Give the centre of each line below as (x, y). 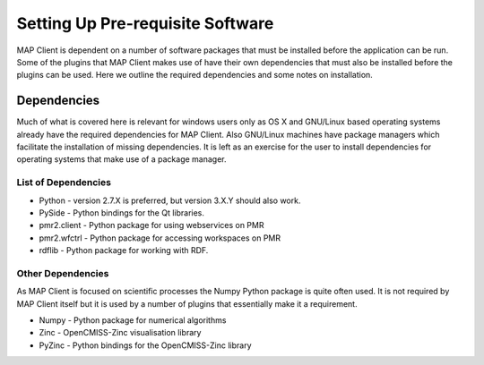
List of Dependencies (64, 182)
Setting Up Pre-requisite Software (145, 23)
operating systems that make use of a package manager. (122, 159)
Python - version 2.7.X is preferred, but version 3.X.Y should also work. (170, 200)
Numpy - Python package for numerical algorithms (133, 320)
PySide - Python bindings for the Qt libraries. (122, 212)
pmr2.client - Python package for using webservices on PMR (151, 225)
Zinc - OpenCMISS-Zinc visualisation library (120, 333)
